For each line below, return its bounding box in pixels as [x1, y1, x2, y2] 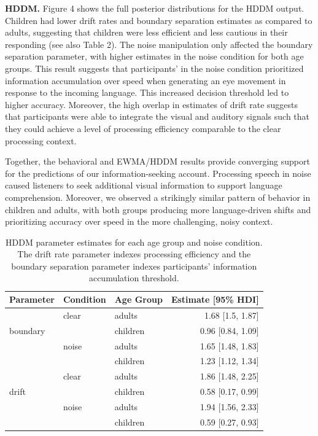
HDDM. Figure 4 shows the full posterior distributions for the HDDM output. [5, 2, 304, 14]
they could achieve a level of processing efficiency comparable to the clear [5, 122, 281, 134]
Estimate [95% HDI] [171, 293, 259, 306]
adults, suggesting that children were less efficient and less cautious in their [5, 26, 288, 39]
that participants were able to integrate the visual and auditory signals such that [5, 110, 310, 123]
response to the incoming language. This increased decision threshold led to [5, 86, 289, 99]
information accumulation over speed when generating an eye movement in [5, 74, 286, 87]
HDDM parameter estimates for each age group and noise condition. [6, 235, 263, 248]
